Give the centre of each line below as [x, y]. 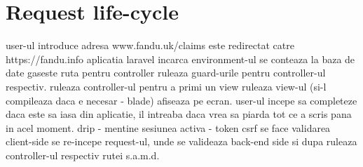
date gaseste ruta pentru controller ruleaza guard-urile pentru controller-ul [166, 73]
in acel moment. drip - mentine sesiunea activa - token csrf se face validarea [168, 127]
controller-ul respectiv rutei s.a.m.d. [83, 155]
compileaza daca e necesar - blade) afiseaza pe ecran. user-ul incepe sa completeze [181, 100]
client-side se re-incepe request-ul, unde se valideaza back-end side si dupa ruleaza [181, 141]
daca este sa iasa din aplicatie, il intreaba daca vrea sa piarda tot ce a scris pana [179, 114]
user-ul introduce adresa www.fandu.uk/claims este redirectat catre [150, 45]
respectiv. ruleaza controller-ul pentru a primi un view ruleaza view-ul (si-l [166, 86]
